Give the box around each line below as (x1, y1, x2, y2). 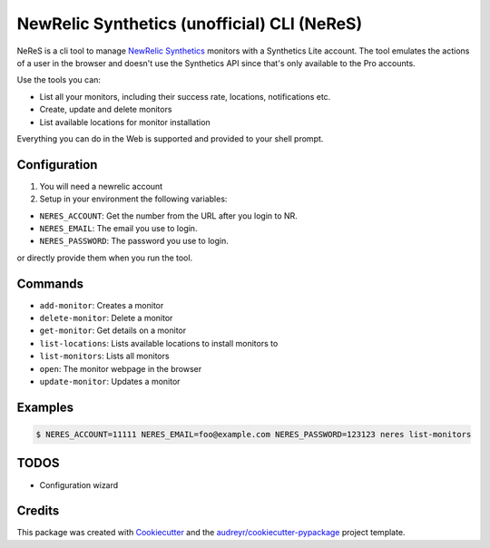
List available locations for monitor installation (39, 116, 211, 127)
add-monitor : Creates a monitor (39, 299, 164, 310)
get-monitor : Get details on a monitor (39, 325, 186, 336)
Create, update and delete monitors (39, 104, 172, 115)
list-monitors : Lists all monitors (39, 350, 170, 362)
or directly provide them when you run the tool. (16, 252, 193, 263)
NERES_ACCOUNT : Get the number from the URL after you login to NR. (39, 210, 299, 221)
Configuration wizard (39, 479, 119, 490)
